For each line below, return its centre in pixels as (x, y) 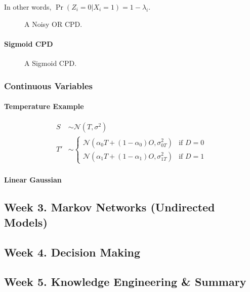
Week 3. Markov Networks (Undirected (110, 207)
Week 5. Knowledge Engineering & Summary (125, 282)
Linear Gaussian (33, 180)
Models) (26, 222)
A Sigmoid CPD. (51, 63)
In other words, (28, 7)
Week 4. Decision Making (72, 252)
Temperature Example (44, 106)
